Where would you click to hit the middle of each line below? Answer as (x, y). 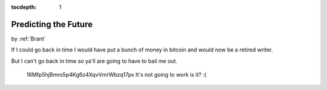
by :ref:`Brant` (28, 39)
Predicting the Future (52, 24)
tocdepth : (24, 7)
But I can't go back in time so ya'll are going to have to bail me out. (94, 61)
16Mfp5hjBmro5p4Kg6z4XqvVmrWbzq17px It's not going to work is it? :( (117, 75)
